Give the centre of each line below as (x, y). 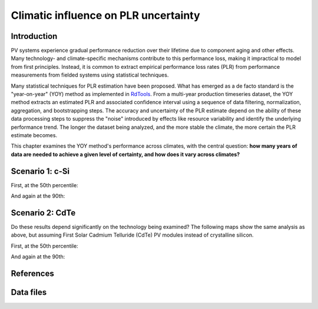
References (32, 273)
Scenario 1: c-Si (40, 171)
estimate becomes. (34, 135)
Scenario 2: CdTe (43, 213)
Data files (29, 292)
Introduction (34, 36)
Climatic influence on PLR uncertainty (105, 15)
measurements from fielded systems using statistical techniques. (90, 75)
